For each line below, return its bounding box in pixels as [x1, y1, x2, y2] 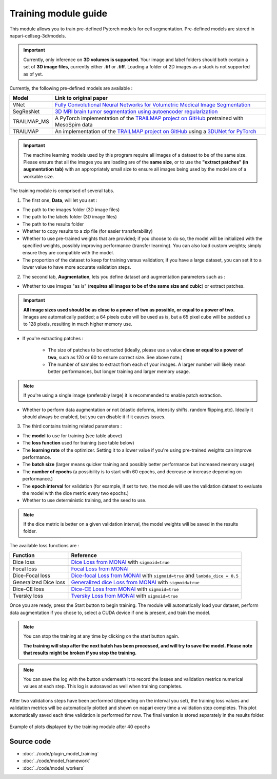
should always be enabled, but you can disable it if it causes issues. [22, 414, 166, 420]
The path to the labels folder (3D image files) [22, 214, 117, 220]
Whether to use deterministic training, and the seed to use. [22, 497, 147, 504]
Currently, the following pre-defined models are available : [9, 85, 133, 91]
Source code [9, 737, 51, 746]
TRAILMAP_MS [12, 118, 50, 125]
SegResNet [12, 108, 40, 115]
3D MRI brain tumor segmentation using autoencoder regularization [54, 108, 218, 115]
